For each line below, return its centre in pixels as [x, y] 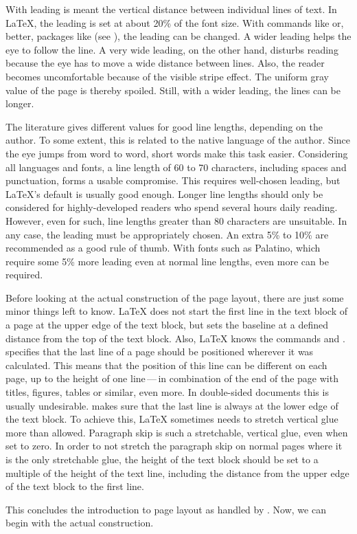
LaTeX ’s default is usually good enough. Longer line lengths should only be [164, 193]
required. [24, 275]
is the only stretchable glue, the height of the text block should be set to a [162, 459]
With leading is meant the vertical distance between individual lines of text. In [171, 9]
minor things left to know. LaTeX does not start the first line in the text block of [177, 311]
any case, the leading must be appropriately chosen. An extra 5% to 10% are [167, 234]
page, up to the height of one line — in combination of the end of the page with [172, 378]
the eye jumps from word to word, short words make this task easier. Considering [177, 153]
